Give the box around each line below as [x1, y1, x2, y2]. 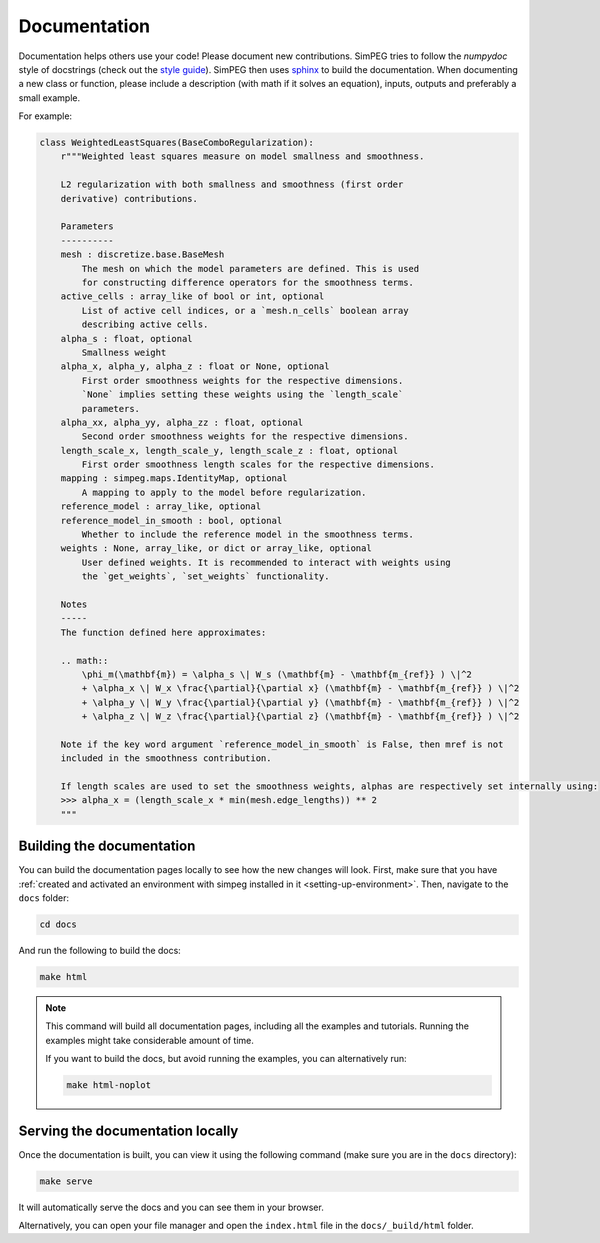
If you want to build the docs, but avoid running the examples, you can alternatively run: [45, 1053, 407, 1065]
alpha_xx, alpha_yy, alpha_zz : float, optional [60, 416, 304, 428]
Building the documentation [18, 838, 196, 855]
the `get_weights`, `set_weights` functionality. [81, 571, 330, 582]
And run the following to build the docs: [18, 945, 182, 957]
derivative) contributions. [60, 193, 199, 204]
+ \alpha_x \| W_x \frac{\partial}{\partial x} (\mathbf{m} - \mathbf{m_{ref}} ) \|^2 [81, 683, 520, 694]
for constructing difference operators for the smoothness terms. [81, 277, 415, 288]
